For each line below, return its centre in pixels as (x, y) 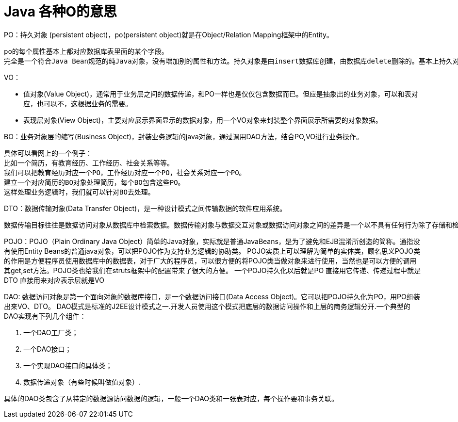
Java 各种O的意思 (61, 12)
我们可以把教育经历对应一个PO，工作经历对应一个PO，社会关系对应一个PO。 (125, 172)
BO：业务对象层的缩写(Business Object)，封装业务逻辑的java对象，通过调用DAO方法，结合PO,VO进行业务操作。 (184, 136)
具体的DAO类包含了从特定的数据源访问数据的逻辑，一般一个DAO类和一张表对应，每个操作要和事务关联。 (171, 398)
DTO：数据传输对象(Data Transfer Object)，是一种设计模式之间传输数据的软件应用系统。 (145, 208)
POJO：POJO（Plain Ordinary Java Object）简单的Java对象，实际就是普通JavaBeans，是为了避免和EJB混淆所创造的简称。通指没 (212, 241)
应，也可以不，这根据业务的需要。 (78, 103)
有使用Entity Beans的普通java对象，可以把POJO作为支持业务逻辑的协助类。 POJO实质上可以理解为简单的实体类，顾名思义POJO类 (212, 251)
